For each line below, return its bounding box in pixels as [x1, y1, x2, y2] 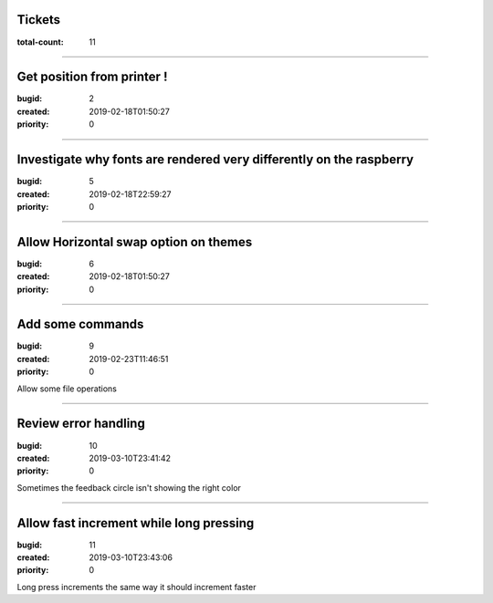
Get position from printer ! [16, 69, 168, 85]
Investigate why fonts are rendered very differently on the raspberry [16, 151, 414, 168]
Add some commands [16, 317, 144, 332]
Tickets [16, 12, 61, 27]
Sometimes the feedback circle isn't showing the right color [16, 482, 242, 493]
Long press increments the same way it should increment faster [16, 581, 257, 592]
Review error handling [16, 416, 145, 431]
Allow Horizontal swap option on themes [16, 234, 253, 250]
